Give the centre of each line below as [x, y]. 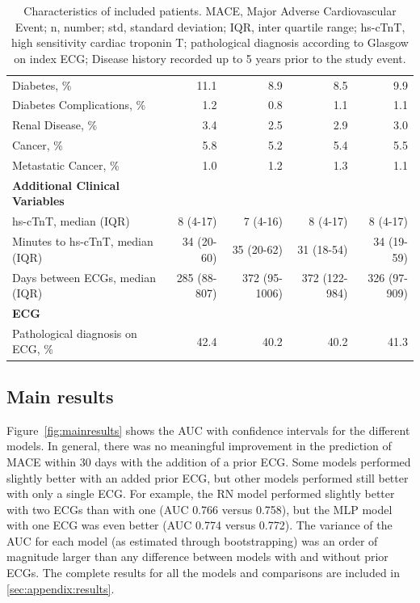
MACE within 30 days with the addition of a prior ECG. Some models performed [209, 461]
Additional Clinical [66, 185]
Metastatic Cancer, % [66, 165]
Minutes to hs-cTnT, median [83, 241]
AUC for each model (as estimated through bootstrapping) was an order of [192, 540]
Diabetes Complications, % [79, 105]
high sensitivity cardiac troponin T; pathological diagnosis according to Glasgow [210, 42]
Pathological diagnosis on [75, 333]
